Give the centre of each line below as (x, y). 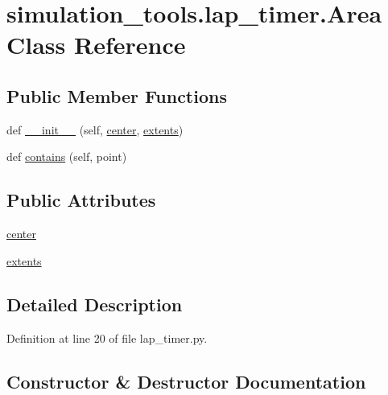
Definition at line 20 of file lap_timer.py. (107, 337)
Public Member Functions (117, 95)
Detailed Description (95, 304)
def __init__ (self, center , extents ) (95, 129)
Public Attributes (81, 200)
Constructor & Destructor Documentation (186, 381)
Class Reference (96, 45)
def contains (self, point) (67, 156)
